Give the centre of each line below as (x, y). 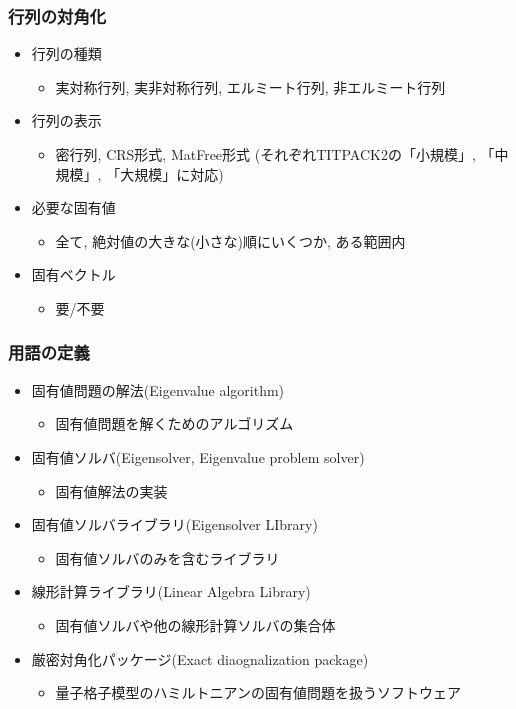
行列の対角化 (57, 15)
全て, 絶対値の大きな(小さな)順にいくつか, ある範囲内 (230, 240)
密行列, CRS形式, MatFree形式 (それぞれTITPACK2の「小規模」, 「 (275, 154)
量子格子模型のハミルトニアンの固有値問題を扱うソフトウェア (258, 692)
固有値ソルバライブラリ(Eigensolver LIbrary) (174, 524)
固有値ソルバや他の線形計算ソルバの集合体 (195, 624)
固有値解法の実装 (111, 490)
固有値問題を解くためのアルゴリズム (174, 423)
